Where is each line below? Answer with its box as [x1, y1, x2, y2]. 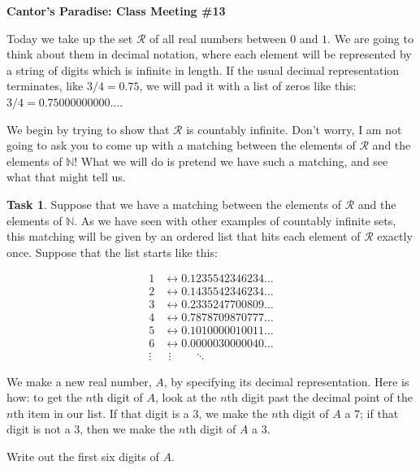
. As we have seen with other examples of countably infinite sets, [74, 211, 396, 228]
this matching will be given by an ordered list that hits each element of [6, 228, 361, 245]
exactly [377, 228, 413, 245]
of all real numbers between [149, 29, 287, 46]
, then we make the [80, 420, 175, 437]
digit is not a [6, 420, 71, 437]
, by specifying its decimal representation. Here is [163, 372, 409, 389]
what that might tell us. [6, 168, 126, 185]
